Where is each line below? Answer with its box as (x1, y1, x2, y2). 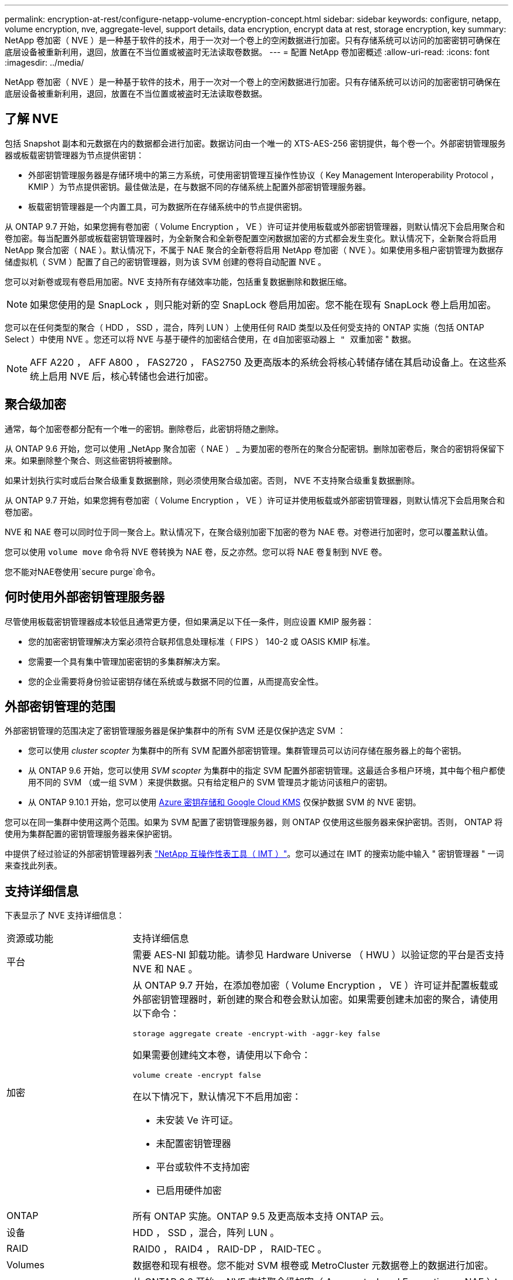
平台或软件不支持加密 (156, 1161, 250, 1173)
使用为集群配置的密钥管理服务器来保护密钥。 (5, 829, 177, 839)
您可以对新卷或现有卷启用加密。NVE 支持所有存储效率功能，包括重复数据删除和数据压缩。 (5, 276, 352, 287)
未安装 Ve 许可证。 (156, 1114, 239, 1126)
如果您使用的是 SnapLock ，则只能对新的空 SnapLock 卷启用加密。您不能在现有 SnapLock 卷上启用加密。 (30, 298, 497, 311)
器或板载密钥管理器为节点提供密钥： (5, 149, 144, 160)
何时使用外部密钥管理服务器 (5, 590, 165, 605)
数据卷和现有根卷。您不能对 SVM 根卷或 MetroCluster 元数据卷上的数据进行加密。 (132, 1259, 494, 1272)
